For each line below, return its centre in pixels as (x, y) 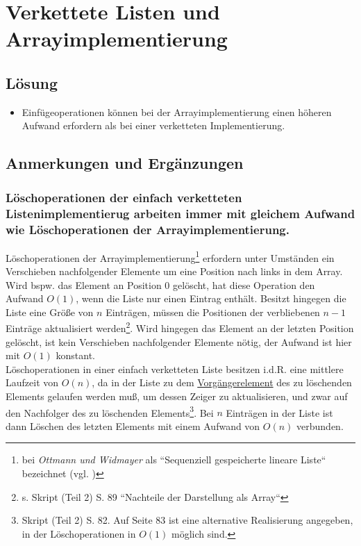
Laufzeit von (32, 382)
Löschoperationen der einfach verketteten (124, 197)
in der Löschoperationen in (79, 533)
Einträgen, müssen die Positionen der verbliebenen (213, 312)
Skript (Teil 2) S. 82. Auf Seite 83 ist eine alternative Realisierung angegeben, (187, 520)
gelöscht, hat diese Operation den (244, 284)
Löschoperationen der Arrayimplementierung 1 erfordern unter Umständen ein (170, 256)
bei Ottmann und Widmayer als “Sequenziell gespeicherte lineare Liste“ (174, 460)
